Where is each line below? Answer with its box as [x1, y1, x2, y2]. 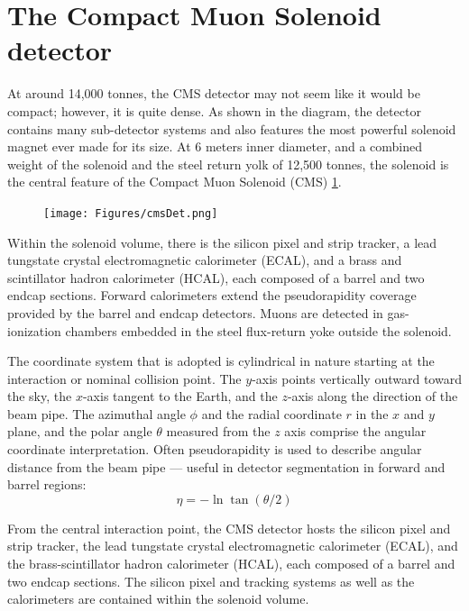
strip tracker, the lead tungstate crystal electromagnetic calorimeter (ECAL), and [7, 536, 458, 555]
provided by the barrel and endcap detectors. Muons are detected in [7, 303, 383, 322]
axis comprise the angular [284, 422, 427, 441]
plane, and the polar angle [7, 422, 152, 441]
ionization [7, 321, 61, 340]
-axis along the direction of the [287, 387, 458, 406]
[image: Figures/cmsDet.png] [43, 206, 218, 220]
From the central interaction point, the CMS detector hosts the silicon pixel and [7, 518, 451, 537]
